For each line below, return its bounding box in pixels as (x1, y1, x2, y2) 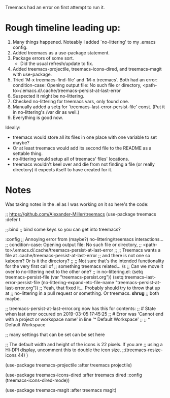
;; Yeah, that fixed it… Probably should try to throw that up (39, 285, 160, 291)
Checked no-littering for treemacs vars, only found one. (12, 98, 129, 104)
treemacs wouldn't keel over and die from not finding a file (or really (12, 161, 155, 167)
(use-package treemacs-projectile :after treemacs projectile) (5, 362, 132, 368)
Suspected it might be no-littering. (12, 93, 85, 99)
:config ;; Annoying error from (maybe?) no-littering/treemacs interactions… (5, 236, 164, 242)
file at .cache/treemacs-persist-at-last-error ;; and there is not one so (5, 252, 151, 258)
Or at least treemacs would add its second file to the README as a (12, 145, 152, 151)
